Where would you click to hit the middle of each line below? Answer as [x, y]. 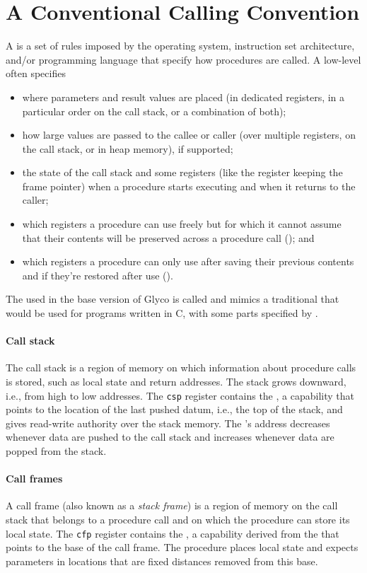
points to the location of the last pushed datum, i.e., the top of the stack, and [174, 409]
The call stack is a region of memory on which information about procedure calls [181, 367]
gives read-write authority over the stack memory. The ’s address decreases [168, 423]
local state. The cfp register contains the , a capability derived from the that [173, 533]
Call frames [34, 479]
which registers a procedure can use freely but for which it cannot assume [182, 224]
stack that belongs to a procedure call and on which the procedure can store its [178, 520]
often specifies [36, 73]
